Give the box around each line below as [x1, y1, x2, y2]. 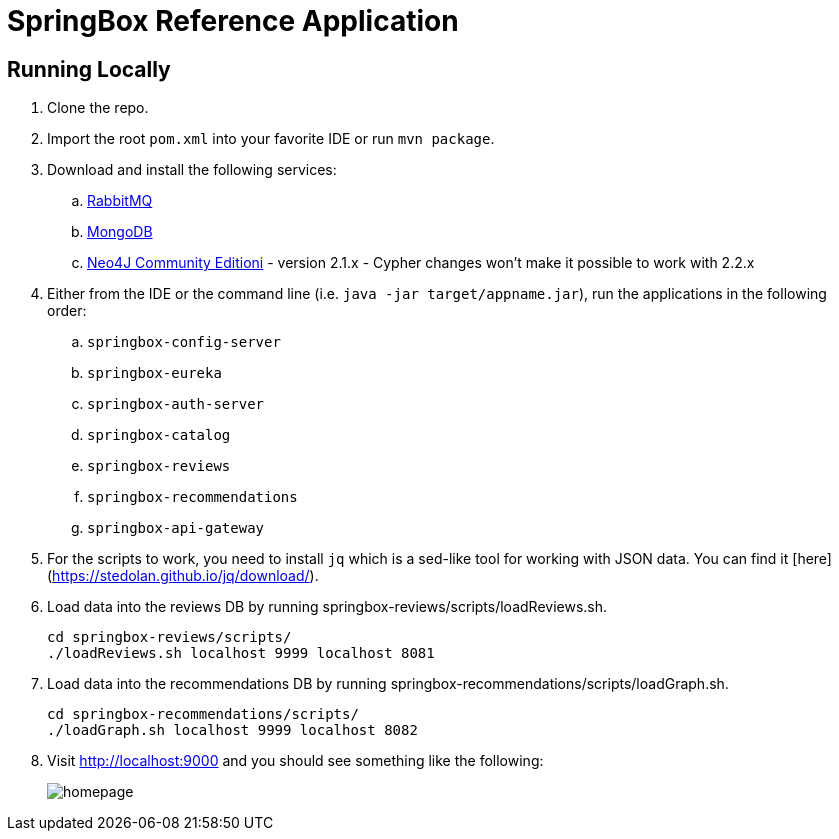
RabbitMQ [87, 192, 153, 210]
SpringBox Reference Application [7, 4, 459, 38]
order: [47, 302, 87, 320]
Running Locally [7, 56, 171, 82]
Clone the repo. [47, 99, 149, 117]
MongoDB [87, 223, 153, 241]
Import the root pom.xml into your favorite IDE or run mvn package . [47, 130, 495, 148]
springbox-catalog [87, 427, 231, 444]
